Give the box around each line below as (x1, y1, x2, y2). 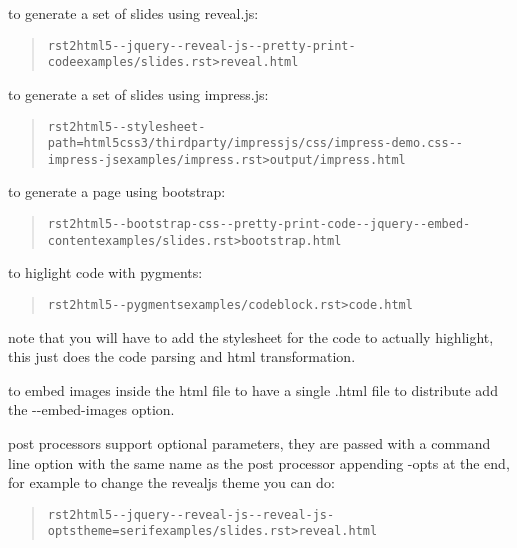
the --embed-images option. (8, 399, 175, 420)
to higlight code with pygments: (8, 262, 203, 283)
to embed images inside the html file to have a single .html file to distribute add (8, 379, 498, 400)
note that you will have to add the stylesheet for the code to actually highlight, (8, 326, 494, 347)
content (47, 233, 98, 248)
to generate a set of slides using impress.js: (8, 83, 269, 104)
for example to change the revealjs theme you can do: (8, 472, 335, 493)
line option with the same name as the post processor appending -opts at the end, (8, 452, 510, 473)
